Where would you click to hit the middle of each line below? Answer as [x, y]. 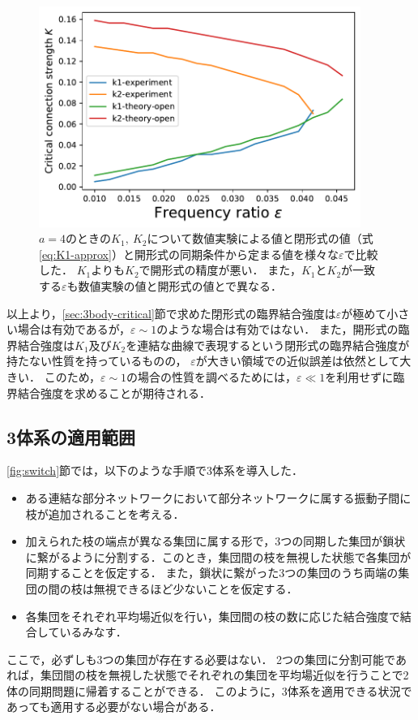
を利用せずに [359, 376]
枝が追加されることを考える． [105, 513]
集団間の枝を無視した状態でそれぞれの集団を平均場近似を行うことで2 [224, 675]
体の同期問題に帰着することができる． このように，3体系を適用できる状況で [209, 690]
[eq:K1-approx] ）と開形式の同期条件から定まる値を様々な [189, 254]
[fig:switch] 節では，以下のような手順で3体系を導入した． [155, 470]
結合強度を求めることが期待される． [114, 392]
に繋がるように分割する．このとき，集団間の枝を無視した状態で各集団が [218, 556]
